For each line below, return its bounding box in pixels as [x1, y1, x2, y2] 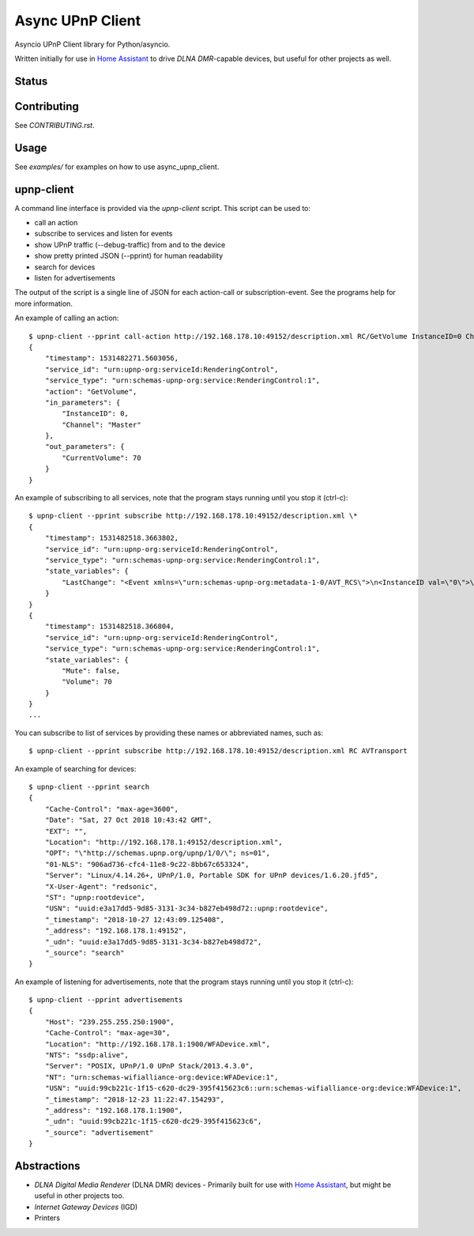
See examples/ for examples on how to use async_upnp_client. [14, 162, 220, 171]
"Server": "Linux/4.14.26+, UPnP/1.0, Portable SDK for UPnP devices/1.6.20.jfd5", [44, 871, 379, 880]
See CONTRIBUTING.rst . [14, 120, 95, 130]
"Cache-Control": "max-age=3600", [44, 805, 179, 813]
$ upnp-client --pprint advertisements [28, 996, 183, 1004]
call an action [34, 218, 78, 228]
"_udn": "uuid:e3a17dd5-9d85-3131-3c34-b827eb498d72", [44, 937, 262, 946]
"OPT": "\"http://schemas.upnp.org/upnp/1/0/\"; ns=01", [44, 849, 270, 857]
